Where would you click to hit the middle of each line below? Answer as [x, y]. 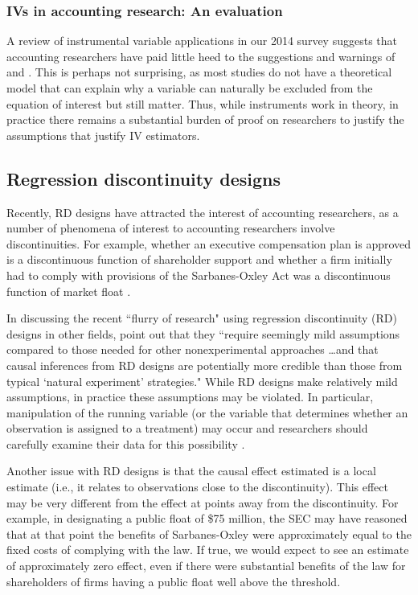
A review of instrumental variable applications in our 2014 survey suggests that [202, 41]
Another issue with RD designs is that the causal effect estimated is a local [191, 471]
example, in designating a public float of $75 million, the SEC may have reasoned [207, 518]
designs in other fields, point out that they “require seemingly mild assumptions [203, 333]
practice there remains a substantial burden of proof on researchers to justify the [205, 119]
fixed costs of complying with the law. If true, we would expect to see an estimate [208, 550]
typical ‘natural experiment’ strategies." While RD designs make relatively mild [202, 381]
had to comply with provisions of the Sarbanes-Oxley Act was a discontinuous [199, 275]
